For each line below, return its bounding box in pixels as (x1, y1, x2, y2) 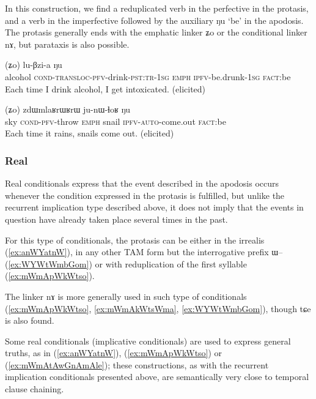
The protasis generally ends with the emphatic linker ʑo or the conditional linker (5, 26, 307, 39)
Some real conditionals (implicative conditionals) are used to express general (5, 334, 291, 347)
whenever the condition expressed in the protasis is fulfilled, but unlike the (5, 188, 285, 201)
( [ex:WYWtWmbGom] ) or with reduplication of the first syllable (5, 257, 247, 270)
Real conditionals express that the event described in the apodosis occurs (5, 177, 279, 190)
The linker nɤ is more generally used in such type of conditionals (5, 289, 247, 302)
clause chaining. (5, 382, 64, 395)
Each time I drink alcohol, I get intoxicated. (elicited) (5, 82, 206, 95)
